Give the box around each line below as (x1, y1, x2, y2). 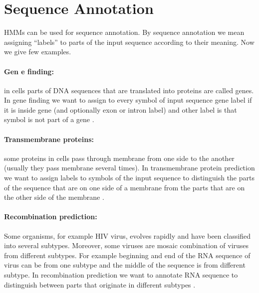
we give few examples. (4, 46, 71, 57)
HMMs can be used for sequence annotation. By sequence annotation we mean (4, 27, 245, 37)
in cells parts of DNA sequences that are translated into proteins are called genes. (4, 85, 254, 95)
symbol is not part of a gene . (4, 114, 94, 125)
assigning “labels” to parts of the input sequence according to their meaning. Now (4, 36, 255, 47)
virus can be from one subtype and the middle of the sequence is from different (4, 260, 246, 270)
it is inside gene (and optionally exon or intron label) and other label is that (4, 104, 237, 115)
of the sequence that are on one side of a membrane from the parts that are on (4, 182, 245, 192)
